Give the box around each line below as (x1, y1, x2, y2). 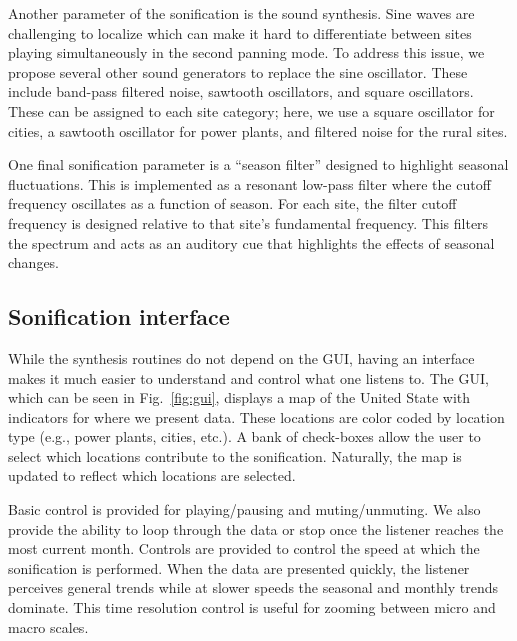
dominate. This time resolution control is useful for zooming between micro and (8, 597, 496, 618)
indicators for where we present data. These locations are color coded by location (8, 406, 505, 427)
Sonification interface (8, 301, 230, 332)
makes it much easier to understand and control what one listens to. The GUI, (8, 367, 489, 388)
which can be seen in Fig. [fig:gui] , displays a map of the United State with (8, 387, 471, 408)
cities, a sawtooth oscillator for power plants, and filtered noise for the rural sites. (8, 120, 508, 141)
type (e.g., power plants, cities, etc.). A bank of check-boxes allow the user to (8, 426, 481, 447)
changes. (8, 252, 60, 273)
